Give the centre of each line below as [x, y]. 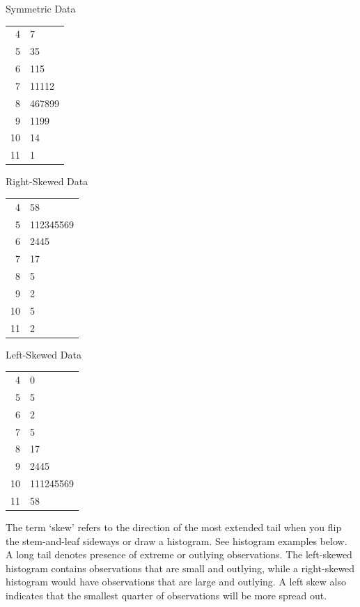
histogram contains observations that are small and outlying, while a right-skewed [180, 568]
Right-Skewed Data [47, 181]
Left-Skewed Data [44, 354]
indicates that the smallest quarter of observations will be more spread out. [166, 595]
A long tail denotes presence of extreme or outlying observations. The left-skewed [179, 554]
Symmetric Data [41, 8]
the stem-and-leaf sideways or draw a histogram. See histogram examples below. [177, 541]
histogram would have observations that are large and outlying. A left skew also [176, 582]
